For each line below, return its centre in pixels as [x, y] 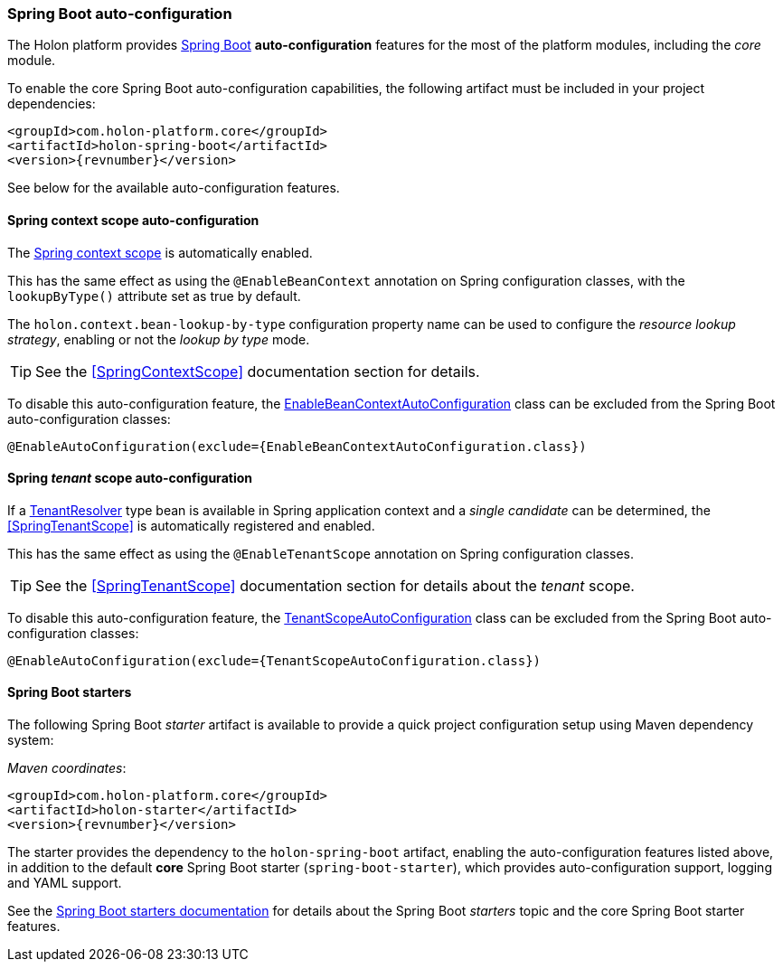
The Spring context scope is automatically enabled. [160, 252]
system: [31, 740]
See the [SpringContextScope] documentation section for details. [258, 371]
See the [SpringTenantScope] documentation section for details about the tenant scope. [335, 585]
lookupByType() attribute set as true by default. [154, 296]
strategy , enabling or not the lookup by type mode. [159, 339]
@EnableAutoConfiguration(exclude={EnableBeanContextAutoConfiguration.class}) [297, 446]
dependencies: [52, 104]
